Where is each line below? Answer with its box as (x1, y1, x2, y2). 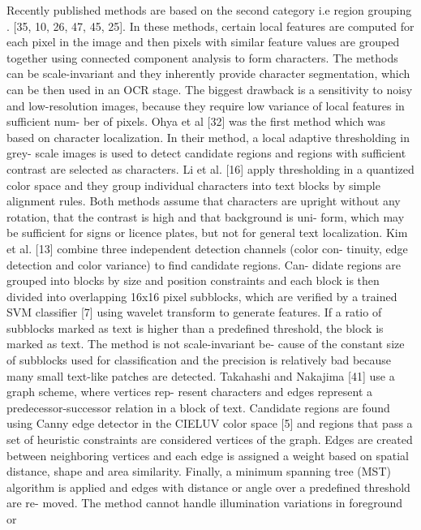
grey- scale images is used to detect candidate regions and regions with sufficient (6, 144, 406, 162)
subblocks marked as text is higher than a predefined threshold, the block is (6, 319, 384, 336)
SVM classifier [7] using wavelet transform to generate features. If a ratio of (6, 304, 382, 321)
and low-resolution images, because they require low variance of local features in (6, 97, 405, 114)
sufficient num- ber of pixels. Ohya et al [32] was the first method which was (6, 113, 386, 130)
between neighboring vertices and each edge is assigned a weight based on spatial (6, 446, 409, 463)
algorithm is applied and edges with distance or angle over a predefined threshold (6, 478, 410, 495)
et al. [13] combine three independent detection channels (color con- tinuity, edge (6, 239, 408, 256)
